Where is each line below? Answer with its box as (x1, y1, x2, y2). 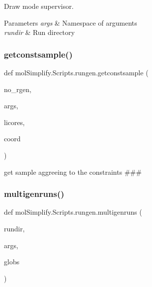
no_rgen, (4, 84, 31, 94)
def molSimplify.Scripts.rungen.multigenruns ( (4, 207, 142, 217)
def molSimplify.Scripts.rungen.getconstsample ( (4, 67, 149, 77)
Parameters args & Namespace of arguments (4, 17, 137, 28)
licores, (4, 117, 25, 127)
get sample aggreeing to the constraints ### (4, 166, 142, 177)
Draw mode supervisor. (4, 1, 74, 11)
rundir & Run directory (4, 27, 75, 37)
